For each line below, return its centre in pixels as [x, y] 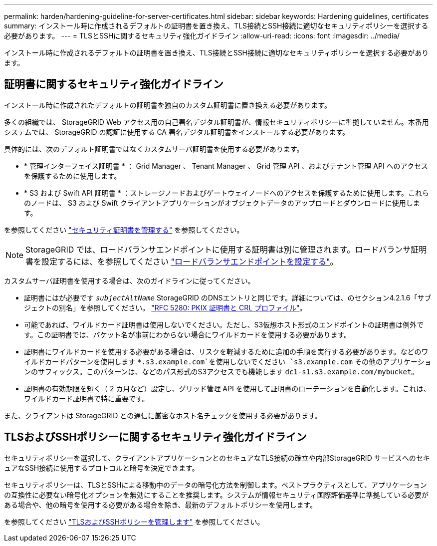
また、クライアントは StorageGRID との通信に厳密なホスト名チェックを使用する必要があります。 [163, 415]
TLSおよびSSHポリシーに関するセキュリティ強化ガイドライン [155, 437]
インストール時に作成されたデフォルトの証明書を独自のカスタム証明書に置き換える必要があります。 [168, 105]
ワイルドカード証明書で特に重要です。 [87, 398]
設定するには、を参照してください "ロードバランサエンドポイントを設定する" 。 [190, 261]
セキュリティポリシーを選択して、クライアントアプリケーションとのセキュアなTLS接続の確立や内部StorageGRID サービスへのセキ [217, 458]
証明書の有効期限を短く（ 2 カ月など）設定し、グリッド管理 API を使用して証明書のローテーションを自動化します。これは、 [227, 388]
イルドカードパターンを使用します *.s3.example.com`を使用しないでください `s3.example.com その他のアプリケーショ [228, 361]
